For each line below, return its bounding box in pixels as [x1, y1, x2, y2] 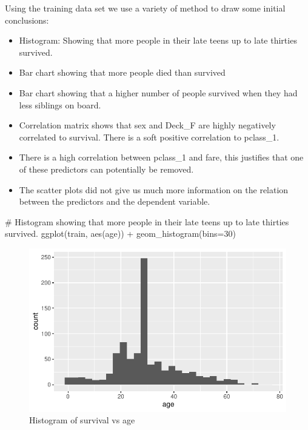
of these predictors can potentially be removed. [19, 162, 194, 175]
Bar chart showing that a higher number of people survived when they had [19, 86, 298, 99]
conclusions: [5, 13, 49, 26]
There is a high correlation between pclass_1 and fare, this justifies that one [19, 151, 304, 164]
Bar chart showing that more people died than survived [19, 66, 226, 79]
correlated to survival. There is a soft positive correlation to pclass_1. [19, 130, 280, 143]
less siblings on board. [19, 98, 101, 111]
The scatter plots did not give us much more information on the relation [19, 183, 289, 196]
